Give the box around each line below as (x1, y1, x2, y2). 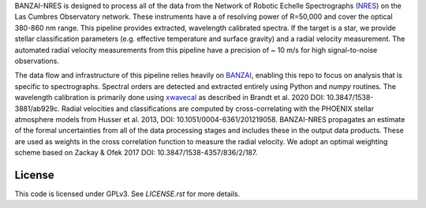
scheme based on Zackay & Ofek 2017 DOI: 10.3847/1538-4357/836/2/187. (14, 148, 258, 158)
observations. (14, 56, 59, 65)
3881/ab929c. (14, 103, 61, 113)
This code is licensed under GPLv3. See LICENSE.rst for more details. (14, 189, 241, 199)
